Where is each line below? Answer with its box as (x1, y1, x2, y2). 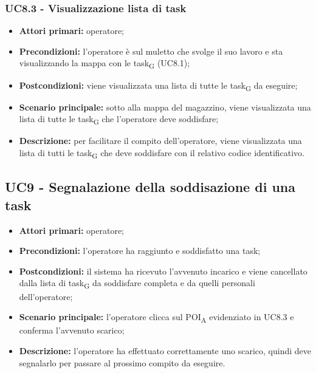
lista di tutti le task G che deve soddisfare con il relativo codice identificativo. (19, 146, 305, 160)
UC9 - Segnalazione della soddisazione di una (5, 177, 295, 196)
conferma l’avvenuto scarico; (19, 324, 125, 337)
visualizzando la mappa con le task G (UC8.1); (19, 56, 190, 71)
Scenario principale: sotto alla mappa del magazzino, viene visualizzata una (19, 100, 311, 113)
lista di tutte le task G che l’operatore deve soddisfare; (19, 112, 219, 127)
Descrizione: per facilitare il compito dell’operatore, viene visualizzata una (19, 134, 302, 147)
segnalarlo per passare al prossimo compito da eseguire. (19, 356, 225, 369)
